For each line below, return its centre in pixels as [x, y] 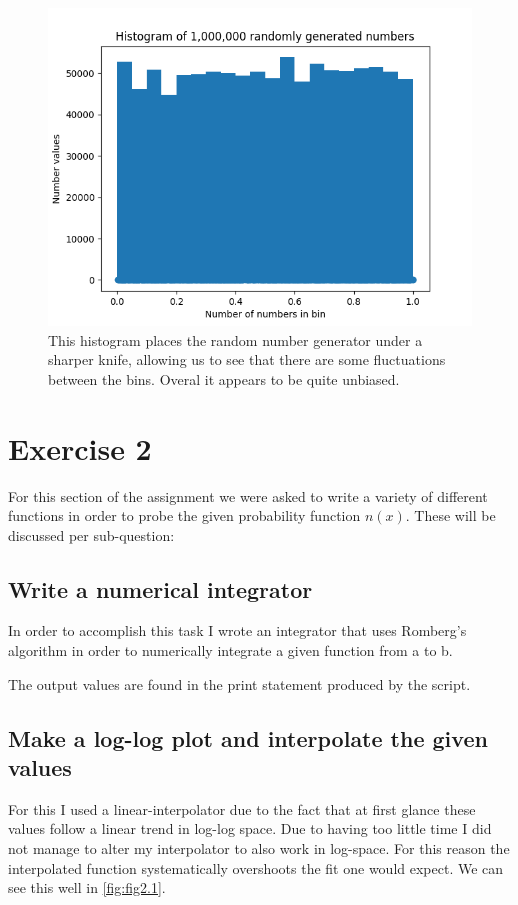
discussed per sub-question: [91, 534]
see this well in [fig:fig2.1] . [87, 887]
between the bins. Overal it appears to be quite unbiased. [224, 378]
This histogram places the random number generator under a [235, 339]
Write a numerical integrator [160, 588]
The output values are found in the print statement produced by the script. [239, 683]
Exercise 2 [80, 447]
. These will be [450, 515]
